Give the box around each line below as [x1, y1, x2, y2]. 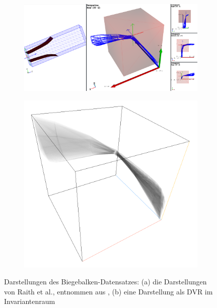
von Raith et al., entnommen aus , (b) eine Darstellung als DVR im [4, 286, 213, 296]
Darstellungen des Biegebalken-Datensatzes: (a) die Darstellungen [4, 276, 207, 287]
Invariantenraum [4, 296, 55, 306]
